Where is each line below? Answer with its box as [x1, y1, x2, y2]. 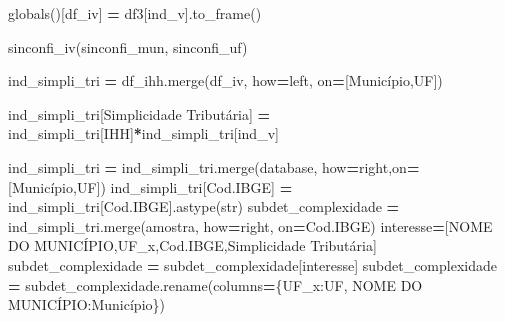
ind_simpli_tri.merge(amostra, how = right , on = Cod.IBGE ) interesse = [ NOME [8, 215, 493, 236]
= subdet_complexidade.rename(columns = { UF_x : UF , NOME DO [8, 274, 423, 295]
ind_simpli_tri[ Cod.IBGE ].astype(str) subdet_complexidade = [8, 196, 400, 217]
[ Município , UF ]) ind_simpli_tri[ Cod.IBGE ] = [8, 176, 293, 197]
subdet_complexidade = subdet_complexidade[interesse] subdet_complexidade [8, 254, 497, 275]
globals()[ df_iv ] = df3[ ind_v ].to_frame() [8, 3, 262, 23]
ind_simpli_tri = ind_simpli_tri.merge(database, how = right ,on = [8, 156, 420, 177]
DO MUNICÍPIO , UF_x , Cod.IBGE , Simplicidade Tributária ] [8, 235, 377, 256]
